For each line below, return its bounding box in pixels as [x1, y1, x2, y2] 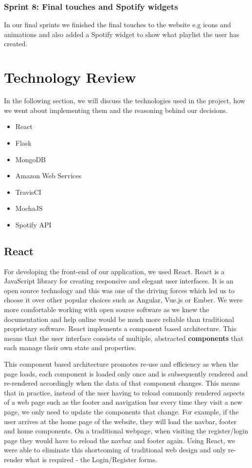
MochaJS [15, 203, 43, 213]
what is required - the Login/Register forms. [25, 454, 158, 464]
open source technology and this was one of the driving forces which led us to [4, 285, 235, 295]
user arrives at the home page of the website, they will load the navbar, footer [4, 416, 237, 426]
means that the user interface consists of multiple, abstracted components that [4, 333, 244, 343]
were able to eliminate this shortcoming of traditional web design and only [4, 445, 226, 455]
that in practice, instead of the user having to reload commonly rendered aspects [4, 387, 245, 397]
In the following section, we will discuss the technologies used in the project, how [4, 95, 245, 106]
